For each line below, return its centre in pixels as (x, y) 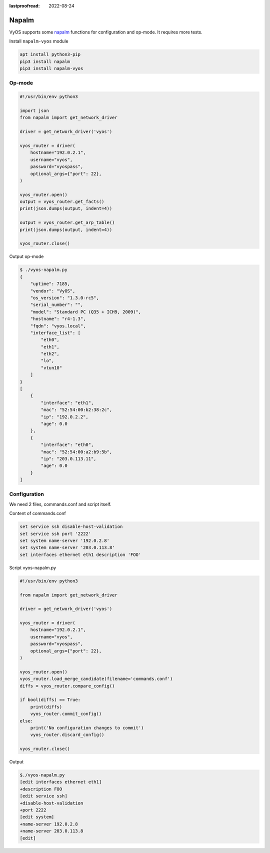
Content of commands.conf (37, 513)
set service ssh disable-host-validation (71, 527)
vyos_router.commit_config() (66, 714)
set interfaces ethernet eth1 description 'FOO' (80, 554)
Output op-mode (26, 256)
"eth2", (50, 354)
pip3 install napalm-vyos (51, 68)
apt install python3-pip (50, 54)
